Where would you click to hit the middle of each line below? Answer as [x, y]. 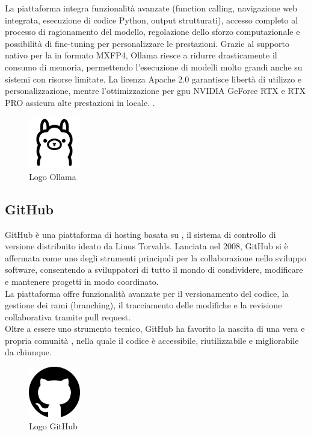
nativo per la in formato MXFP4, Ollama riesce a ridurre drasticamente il [141, 55]
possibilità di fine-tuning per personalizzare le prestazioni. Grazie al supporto [147, 43]
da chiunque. [28, 352]
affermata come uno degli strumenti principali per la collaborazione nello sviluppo [156, 257]
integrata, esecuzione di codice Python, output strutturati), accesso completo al [152, 20]
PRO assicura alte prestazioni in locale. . [80, 102]
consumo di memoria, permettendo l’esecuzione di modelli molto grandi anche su [154, 67]
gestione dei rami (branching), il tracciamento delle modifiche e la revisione [143, 305]
